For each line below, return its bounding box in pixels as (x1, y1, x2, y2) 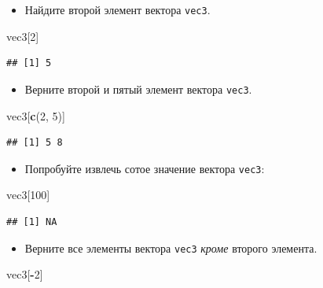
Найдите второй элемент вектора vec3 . (24, 2, 211, 17)
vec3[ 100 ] (6, 186, 50, 203)
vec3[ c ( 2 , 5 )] (6, 107, 65, 124)
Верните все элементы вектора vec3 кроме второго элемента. (24, 239, 317, 256)
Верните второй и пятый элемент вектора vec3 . (24, 80, 252, 97)
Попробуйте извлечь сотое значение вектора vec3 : (24, 160, 265, 176)
